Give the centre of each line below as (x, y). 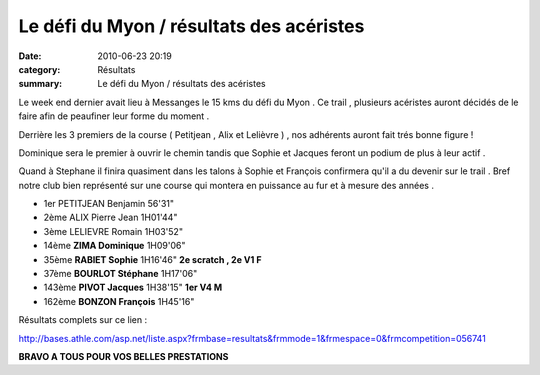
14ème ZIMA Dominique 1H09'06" (114, 246)
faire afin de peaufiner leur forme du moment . (114, 116)
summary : (40, 84)
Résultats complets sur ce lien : (83, 320)
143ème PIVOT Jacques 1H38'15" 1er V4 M (133, 287)
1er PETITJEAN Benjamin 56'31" (109, 204)
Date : (30, 56)
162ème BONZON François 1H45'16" (119, 301)
